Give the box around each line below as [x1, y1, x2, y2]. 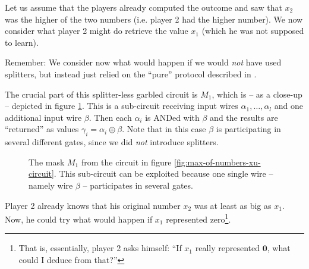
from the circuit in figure [81, 155, 172, 168]
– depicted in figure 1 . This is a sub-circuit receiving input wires [5, 99, 238, 112]
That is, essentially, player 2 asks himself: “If [18, 242, 182, 254]
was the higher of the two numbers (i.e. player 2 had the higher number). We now [5, 12, 303, 25]
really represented [195, 242, 260, 254]
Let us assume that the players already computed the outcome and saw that [5, 1, 282, 13]
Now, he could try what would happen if [5, 212, 153, 225]
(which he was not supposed [201, 24, 304, 37]
